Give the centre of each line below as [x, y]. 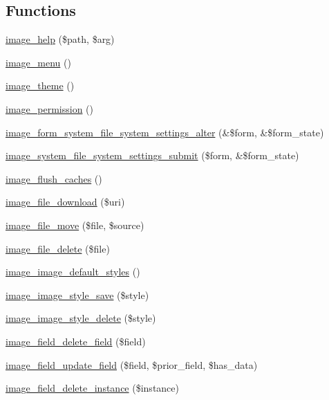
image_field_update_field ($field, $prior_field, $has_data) [132, 364]
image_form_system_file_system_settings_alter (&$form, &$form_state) [165, 132]
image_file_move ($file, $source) [75, 225]
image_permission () [49, 108]
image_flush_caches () [54, 178]
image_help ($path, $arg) [60, 39]
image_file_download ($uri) [65, 202]
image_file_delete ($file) [58, 248]
